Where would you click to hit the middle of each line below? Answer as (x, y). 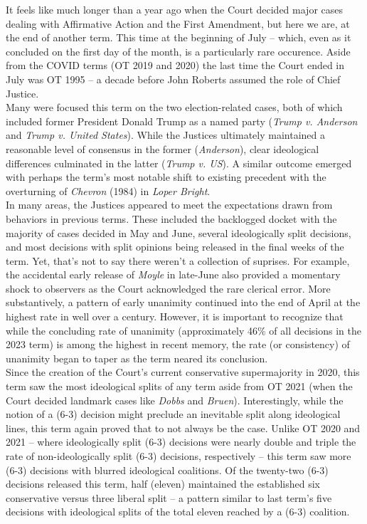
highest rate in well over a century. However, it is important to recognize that (175, 316)
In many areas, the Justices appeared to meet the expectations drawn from (169, 205)
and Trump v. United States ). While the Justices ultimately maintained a (165, 135)
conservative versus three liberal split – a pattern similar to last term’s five (169, 497)
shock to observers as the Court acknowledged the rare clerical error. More (168, 288)
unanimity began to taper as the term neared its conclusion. (137, 358)
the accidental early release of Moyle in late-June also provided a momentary (173, 274)
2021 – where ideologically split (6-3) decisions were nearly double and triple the (181, 442)
